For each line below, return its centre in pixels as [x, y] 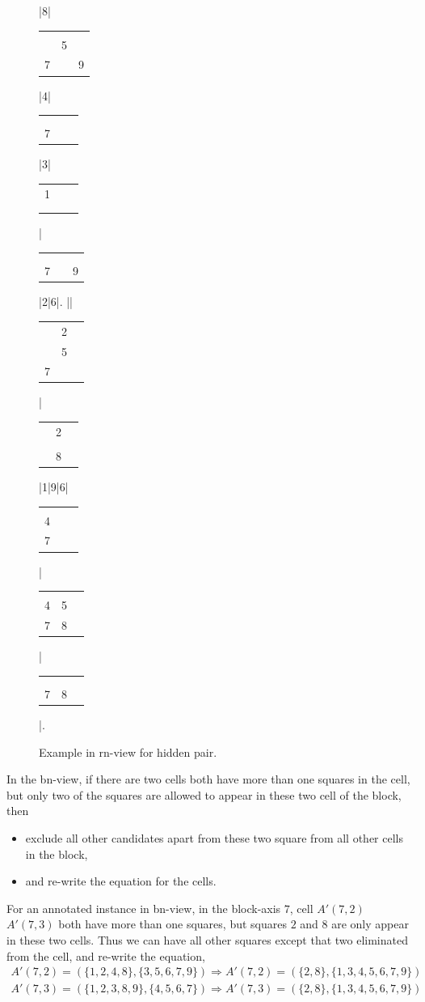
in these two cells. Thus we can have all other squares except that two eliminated [207, 939]
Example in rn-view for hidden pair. [128, 751]
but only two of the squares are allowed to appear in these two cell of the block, [204, 794]
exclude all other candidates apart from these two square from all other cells [214, 837]
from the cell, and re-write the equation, [106, 955]
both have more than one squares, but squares [173, 924]
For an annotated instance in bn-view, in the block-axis [144, 908]
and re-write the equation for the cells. [121, 881]
